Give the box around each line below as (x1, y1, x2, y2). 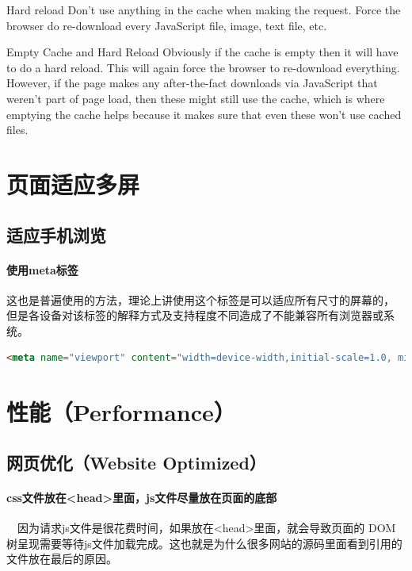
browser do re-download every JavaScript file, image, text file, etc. (6, 17, 327, 33)
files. (6, 121, 29, 138)
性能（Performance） (6, 396, 236, 428)
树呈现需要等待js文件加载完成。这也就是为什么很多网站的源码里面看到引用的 (6, 535, 402, 551)
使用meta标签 (6, 261, 78, 278)
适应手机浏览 (6, 222, 106, 247)
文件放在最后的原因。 (6, 550, 117, 567)
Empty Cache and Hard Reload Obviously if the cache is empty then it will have (6, 44, 399, 60)
